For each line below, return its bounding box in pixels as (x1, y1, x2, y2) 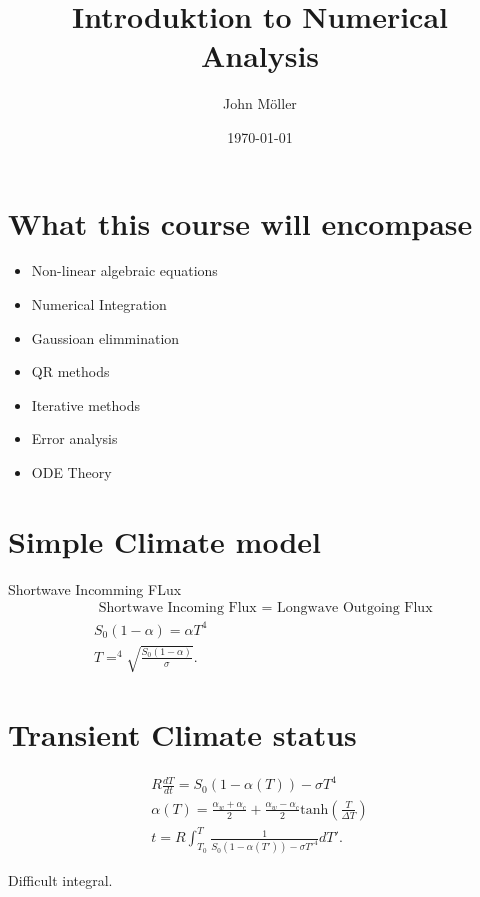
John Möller (223, 93, 297, 114)
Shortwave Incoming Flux (98, 601, 257, 616)
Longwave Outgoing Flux (276, 601, 433, 616)
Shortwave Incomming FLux (8, 578, 182, 599)
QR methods (31, 361, 110, 382)
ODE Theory (31, 462, 112, 482)
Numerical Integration (31, 294, 167, 315)
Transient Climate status (8, 713, 357, 754)
